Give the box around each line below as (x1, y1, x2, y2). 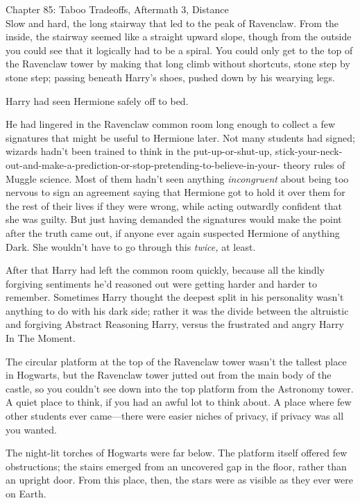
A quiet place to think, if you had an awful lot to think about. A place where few (6, 395, 352, 409)
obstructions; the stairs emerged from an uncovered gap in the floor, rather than (6, 459, 347, 473)
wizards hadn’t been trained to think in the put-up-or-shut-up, (6, 144, 273, 158)
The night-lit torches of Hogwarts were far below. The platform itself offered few (6, 445, 348, 460)
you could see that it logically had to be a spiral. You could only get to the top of (6, 42, 353, 57)
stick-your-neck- (275, 144, 343, 158)
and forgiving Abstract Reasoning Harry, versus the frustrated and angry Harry (6, 317, 344, 331)
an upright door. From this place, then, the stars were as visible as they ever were (6, 472, 354, 487)
